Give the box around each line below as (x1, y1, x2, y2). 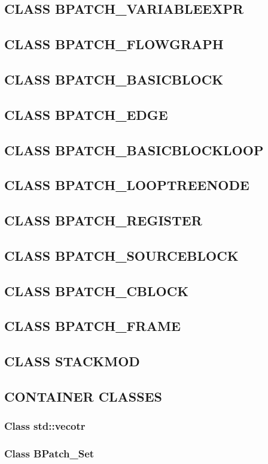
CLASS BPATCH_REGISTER (4, 211, 202, 230)
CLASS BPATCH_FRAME (4, 317, 181, 335)
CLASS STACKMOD (4, 352, 140, 370)
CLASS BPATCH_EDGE (4, 105, 168, 123)
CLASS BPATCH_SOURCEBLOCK (4, 246, 239, 264)
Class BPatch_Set (4, 446, 95, 461)
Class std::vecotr (4, 418, 86, 433)
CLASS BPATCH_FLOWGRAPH (4, 35, 224, 53)
